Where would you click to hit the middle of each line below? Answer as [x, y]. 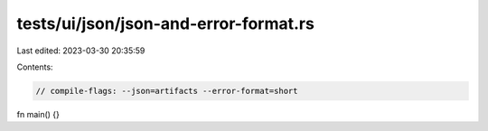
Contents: [35, 67]
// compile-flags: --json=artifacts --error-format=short [167, 91]
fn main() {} [38, 114]
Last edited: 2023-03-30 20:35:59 [81, 51]
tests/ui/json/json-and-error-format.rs [166, 23]
